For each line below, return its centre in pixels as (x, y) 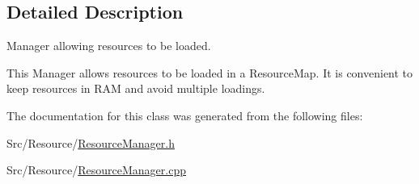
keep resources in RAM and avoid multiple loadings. (136, 88)
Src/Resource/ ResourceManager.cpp (96, 170)
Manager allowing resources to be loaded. (109, 46)
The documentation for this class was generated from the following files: (185, 115)
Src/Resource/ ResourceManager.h (91, 142)
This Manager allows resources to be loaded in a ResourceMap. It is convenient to (210, 72)
